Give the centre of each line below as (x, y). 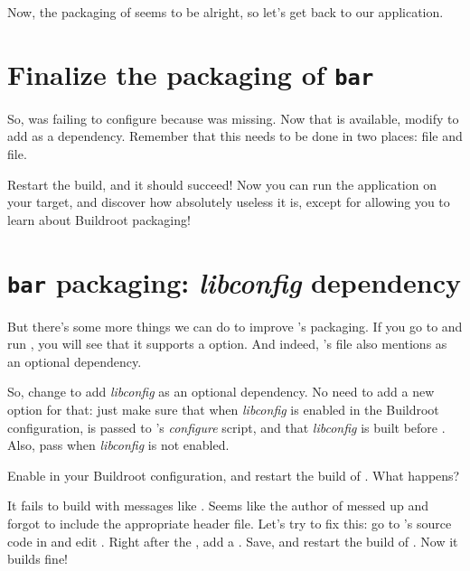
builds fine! (38, 559)
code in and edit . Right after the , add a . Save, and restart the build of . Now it (233, 541)
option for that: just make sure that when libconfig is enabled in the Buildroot (223, 410)
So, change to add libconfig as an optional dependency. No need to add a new (221, 392)
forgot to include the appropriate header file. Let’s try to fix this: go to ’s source (230, 523)
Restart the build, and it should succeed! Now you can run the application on (222, 184)
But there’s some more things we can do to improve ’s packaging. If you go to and (235, 326)
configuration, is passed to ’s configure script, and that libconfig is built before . (226, 427)
